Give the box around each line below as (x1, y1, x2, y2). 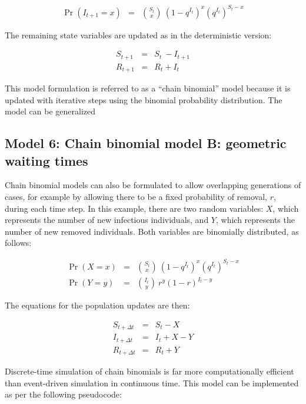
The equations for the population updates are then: (5, 299, 190, 311)
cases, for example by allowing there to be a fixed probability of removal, (5, 190, 267, 203)
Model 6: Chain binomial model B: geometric (5, 134, 287, 152)
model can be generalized (5, 105, 96, 117)
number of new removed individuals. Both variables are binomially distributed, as (5, 225, 299, 237)
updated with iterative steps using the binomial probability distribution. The (5, 93, 282, 106)
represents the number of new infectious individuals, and (5, 214, 209, 226)
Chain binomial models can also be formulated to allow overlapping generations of (5, 179, 301, 191)
